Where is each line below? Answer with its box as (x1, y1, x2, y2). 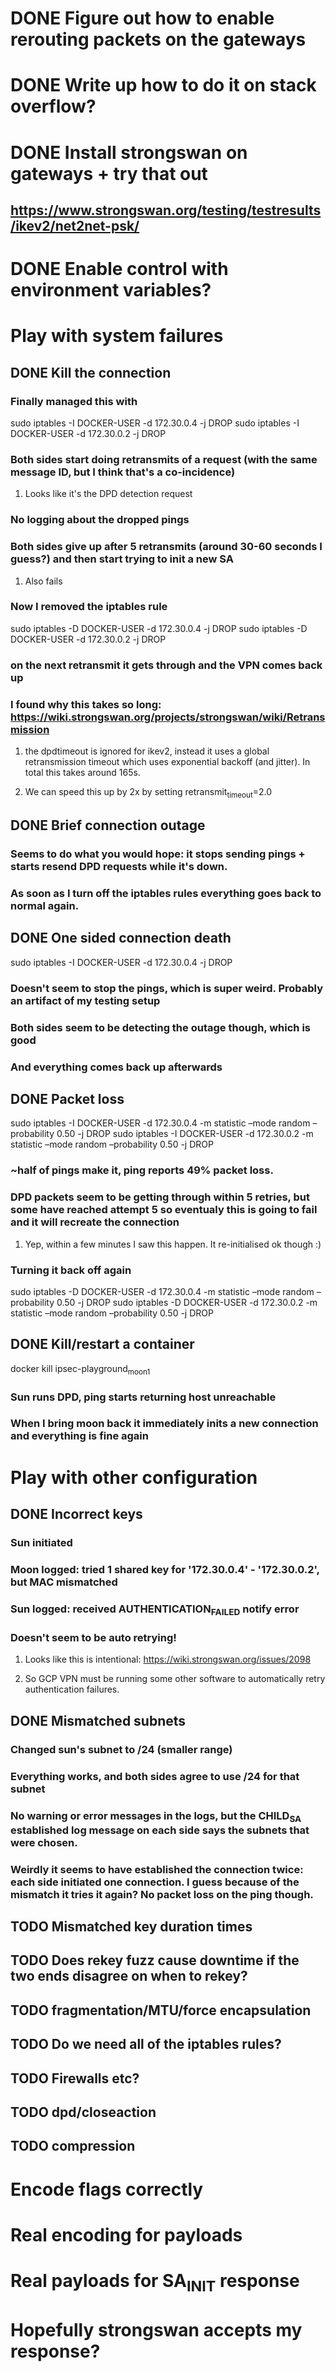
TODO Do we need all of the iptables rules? (10, 2036, 282, 2053)
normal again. (10, 899, 80, 913)
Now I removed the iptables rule (10, 600, 168, 614)
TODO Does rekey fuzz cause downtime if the (10, 1952, 300, 1969)
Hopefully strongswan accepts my (10, 2318, 303, 2341)
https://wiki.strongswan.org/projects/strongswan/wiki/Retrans (10, 710, 326, 724)
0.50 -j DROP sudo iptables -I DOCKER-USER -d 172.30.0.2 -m (56, 1128, 314, 1140)
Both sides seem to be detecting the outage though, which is (10, 1020, 312, 1034)
